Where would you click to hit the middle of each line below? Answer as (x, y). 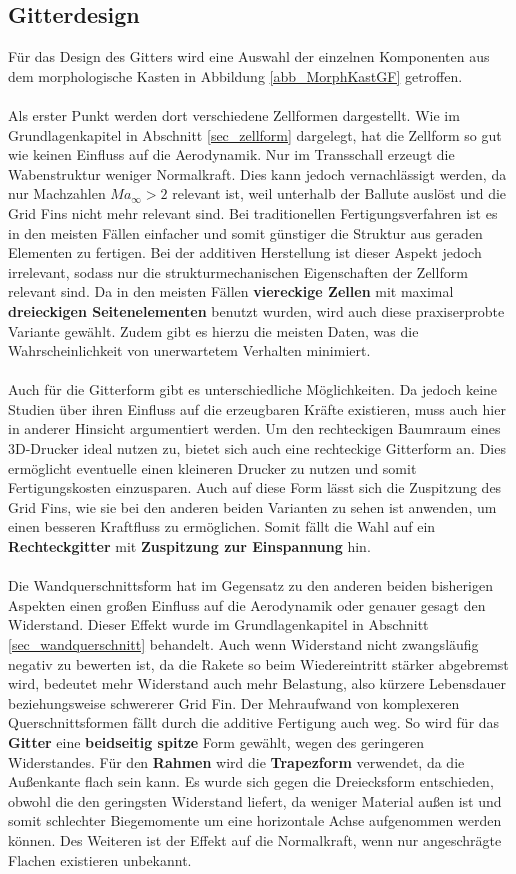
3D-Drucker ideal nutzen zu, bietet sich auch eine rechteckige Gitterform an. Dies (257, 448)
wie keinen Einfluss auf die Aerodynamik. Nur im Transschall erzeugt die (231, 154)
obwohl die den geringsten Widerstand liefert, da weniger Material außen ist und (255, 800)
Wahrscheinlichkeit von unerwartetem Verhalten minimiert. (189, 350)
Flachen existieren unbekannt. (100, 859)
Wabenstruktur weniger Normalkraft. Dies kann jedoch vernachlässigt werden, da (257, 173)
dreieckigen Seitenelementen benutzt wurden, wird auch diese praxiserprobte (256, 310)
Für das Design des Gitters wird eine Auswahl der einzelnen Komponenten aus (249, 56)
